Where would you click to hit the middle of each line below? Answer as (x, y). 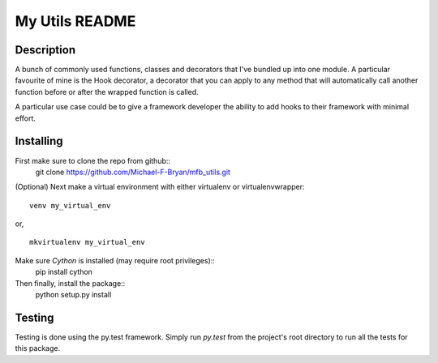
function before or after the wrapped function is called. (107, 92)
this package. (38, 348)
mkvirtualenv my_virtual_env (87, 242)
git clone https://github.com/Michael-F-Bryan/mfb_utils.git (133, 172)
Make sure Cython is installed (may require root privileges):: (115, 260)
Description (45, 50)
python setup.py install (73, 295)
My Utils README (75, 21)
